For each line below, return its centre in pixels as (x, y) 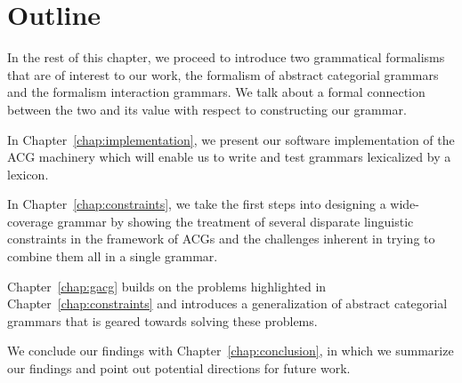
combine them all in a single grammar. (113, 256)
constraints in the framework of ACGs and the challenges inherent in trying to (221, 239)
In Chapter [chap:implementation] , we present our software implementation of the (231, 139)
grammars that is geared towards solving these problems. (162, 320)
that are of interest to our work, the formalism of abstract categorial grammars (223, 74)
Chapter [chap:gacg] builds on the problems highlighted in (167, 286)
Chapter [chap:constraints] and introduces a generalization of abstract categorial (227, 303)
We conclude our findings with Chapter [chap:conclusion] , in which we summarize (231, 351)
